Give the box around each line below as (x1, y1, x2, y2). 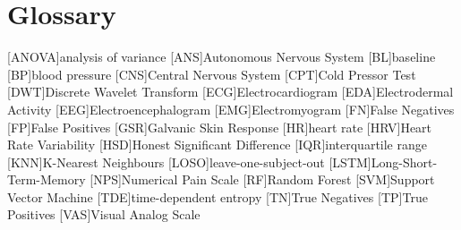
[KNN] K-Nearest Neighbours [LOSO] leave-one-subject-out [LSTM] (7, 152, 371, 171)
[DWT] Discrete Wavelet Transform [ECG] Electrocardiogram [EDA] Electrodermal (7, 82, 454, 101)
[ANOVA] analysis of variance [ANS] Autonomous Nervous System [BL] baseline (7, 47, 436, 66)
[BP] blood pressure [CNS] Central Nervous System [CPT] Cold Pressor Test (7, 64, 416, 83)
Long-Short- (371, 152, 438, 171)
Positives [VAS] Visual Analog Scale (7, 205, 201, 224)
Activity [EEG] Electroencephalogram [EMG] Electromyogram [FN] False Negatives (7, 99, 455, 118)
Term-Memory (7, 170, 86, 189)
